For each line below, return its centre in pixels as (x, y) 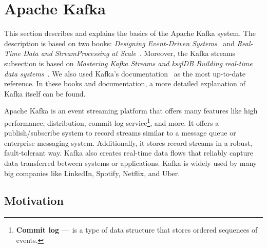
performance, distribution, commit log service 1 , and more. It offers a (112, 122)
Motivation (34, 201)
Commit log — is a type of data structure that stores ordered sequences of (137, 230)
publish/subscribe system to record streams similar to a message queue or (120, 133)
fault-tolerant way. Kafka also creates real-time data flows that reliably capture (129, 153)
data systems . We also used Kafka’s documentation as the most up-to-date (125, 73)
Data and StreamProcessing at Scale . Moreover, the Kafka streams (129, 53)
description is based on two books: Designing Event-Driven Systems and (119, 43)
